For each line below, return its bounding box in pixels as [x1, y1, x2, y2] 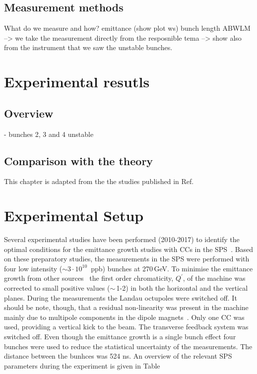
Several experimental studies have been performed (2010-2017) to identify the [4, 234, 240, 245]
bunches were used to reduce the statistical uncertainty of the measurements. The [4, 341, 253, 351]
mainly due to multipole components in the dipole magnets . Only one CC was [4, 312, 245, 322]
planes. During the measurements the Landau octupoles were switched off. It [4, 292, 237, 303]
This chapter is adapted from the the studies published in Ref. [4, 176, 194, 187]
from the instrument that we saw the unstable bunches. [4, 42, 173, 53]
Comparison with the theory [4, 153, 153, 168]
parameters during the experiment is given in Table [4, 360, 160, 371]
